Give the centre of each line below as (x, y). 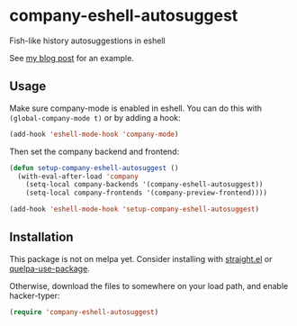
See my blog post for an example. (72, 58)
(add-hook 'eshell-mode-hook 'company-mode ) (94, 134)
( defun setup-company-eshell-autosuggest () (94, 168)
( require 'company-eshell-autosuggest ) (84, 312)
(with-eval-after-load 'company (78, 177)
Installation (41, 237)
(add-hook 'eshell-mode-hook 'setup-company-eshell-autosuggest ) (134, 209)
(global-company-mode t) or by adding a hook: (95, 117)
